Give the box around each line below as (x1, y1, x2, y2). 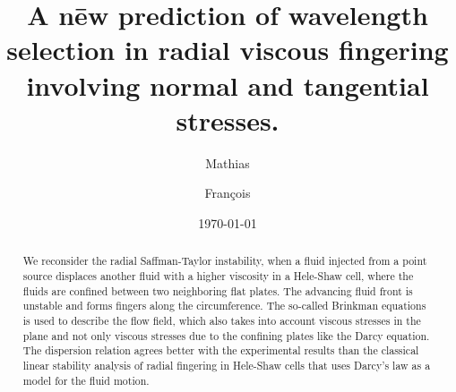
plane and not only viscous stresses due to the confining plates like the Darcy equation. (22, 328, 430, 343)
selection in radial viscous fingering (6, 31, 449, 68)
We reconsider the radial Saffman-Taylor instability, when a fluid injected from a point (22, 253, 427, 268)
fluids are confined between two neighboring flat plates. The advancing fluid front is (22, 283, 413, 298)
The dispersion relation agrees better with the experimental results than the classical (22, 343, 419, 358)
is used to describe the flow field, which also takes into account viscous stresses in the (22, 312, 421, 328)
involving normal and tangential (26, 66, 429, 103)
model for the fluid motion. (22, 372, 150, 388)
